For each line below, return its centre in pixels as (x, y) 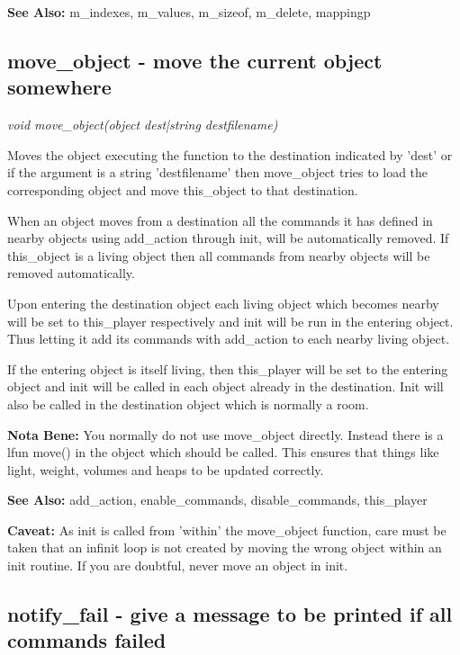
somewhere (59, 87)
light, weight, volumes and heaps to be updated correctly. (166, 469)
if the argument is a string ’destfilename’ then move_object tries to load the (218, 172)
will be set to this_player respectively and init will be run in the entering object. (230, 321)
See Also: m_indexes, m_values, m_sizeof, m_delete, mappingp (189, 12)
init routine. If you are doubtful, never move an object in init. (178, 565)
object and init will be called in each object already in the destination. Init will (225, 386)
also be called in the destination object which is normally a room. (188, 404)
